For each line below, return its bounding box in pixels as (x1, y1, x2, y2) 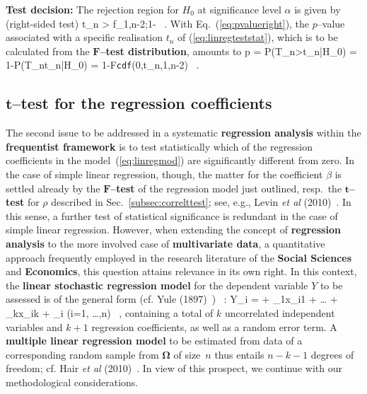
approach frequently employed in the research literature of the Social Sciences (6, 250, 352, 265)
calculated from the (6, 43, 90, 58)
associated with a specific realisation (6, 30, 163, 45)
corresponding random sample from (6, 347, 159, 361)
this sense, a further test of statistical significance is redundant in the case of (6, 208, 338, 223)
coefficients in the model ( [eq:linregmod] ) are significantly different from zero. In (6, 153, 355, 168)
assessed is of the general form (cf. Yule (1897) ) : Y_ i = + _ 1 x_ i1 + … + (6, 291, 338, 306)
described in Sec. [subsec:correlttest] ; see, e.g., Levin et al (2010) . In (51, 195, 351, 209)
